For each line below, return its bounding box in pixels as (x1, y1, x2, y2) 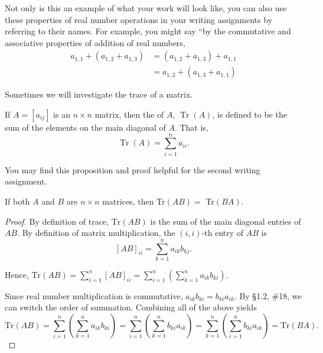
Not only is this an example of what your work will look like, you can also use (5, 2, 287, 14)
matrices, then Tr (102, 195, 165, 207)
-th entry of (201, 226, 244, 239)
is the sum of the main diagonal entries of (150, 215, 301, 227)
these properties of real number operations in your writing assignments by (5, 13, 273, 25)
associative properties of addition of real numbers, (5, 36, 185, 48)
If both (5, 195, 30, 207)
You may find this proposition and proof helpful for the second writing (5, 163, 260, 176)
